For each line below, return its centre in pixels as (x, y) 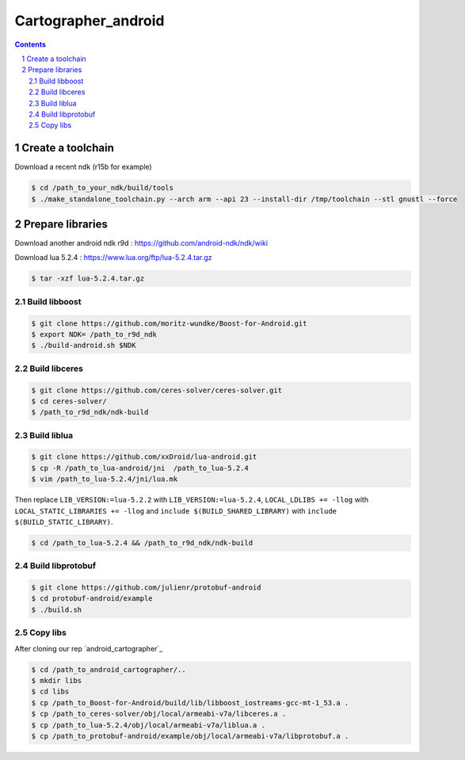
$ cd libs (50, 692)
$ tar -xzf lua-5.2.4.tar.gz (88, 279)
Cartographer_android (90, 21)
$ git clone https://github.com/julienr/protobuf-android (146, 588)
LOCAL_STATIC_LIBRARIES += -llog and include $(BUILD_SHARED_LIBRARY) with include (175, 510)
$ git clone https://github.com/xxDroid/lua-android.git (144, 457)
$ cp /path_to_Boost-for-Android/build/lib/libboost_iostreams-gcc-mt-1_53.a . (190, 703)
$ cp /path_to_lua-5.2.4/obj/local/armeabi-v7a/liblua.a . (148, 725)
